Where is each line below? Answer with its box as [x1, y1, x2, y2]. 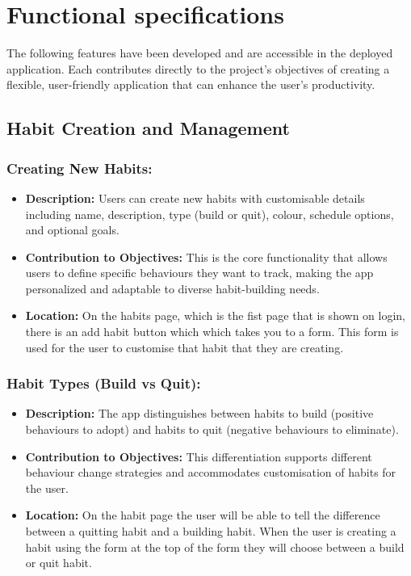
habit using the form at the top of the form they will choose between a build [25, 538, 405, 555]
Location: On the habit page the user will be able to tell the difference [25, 507, 380, 523]
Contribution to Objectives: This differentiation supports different [25, 448, 372, 465]
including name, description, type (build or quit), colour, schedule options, [25, 205, 394, 222]
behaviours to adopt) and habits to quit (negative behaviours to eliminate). [25, 421, 399, 438]
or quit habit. [25, 554, 92, 571]
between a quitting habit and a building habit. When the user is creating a [25, 523, 396, 540]
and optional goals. [25, 221, 120, 238]
